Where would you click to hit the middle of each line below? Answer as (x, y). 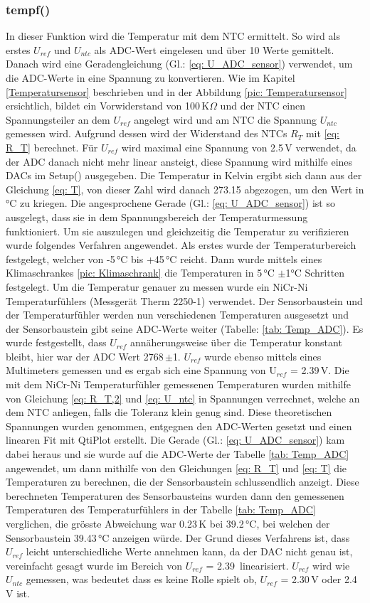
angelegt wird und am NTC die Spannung (225, 119)
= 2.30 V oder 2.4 (319, 579)
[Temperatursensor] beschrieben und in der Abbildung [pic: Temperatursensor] (176, 91)
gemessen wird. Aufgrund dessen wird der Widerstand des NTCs (147, 133)
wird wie (331, 565)
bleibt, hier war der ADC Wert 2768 (85, 356)
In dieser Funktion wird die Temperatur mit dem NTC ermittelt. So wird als (173, 36)
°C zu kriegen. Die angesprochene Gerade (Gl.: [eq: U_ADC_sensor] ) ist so (170, 203)
